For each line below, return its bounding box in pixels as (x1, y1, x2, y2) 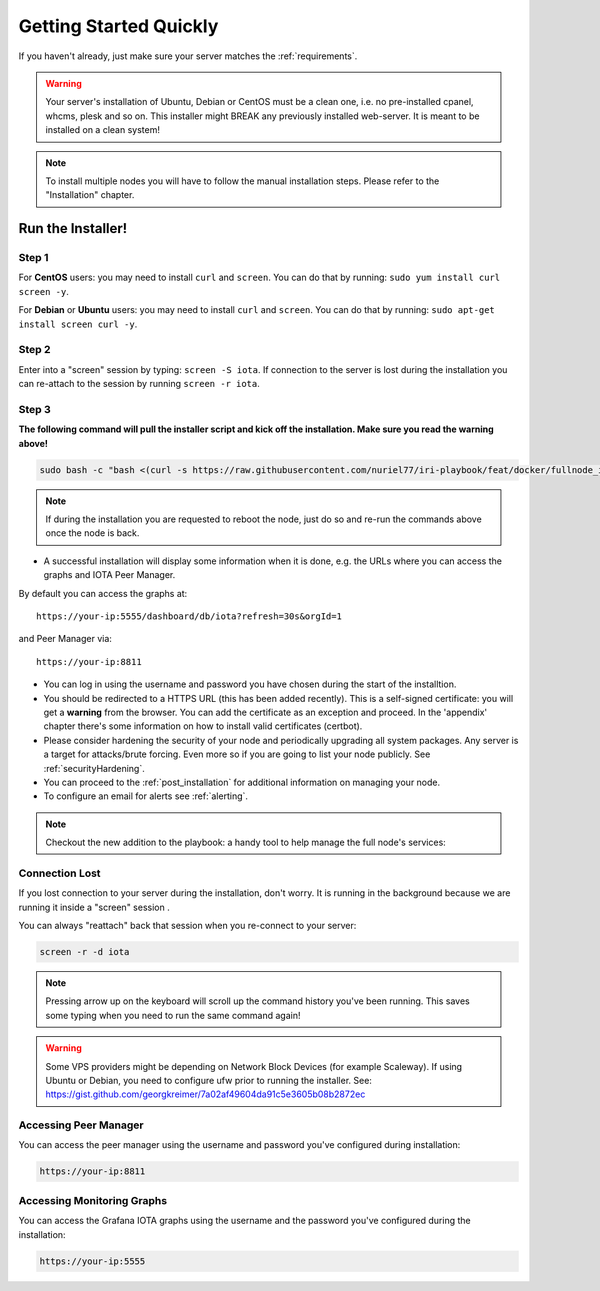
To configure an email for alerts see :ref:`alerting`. (43, 790, 249, 802)
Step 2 (18, 343, 51, 357)
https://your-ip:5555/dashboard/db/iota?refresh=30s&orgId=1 (36, 610, 342, 622)
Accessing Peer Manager (18, 1118, 144, 1132)
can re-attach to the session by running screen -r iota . (18, 378, 260, 390)
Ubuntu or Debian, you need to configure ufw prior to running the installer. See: (45, 1074, 372, 1086)
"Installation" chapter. (45, 189, 135, 201)
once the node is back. (45, 527, 140, 539)
